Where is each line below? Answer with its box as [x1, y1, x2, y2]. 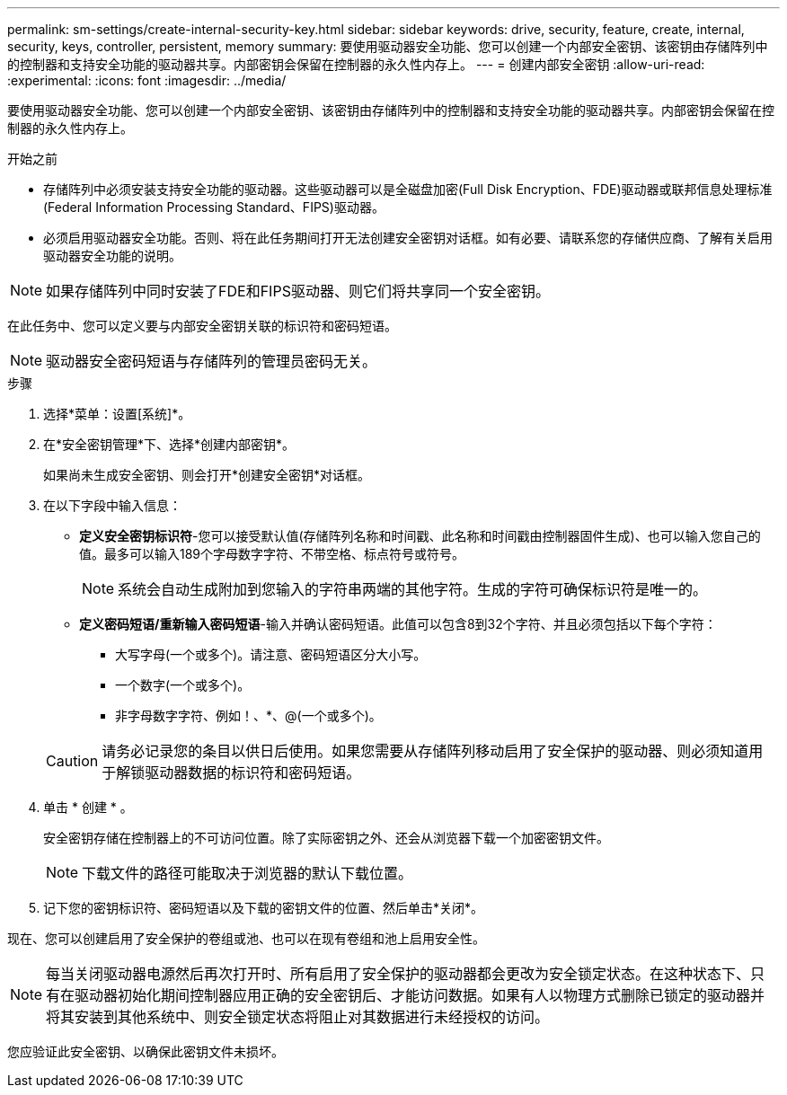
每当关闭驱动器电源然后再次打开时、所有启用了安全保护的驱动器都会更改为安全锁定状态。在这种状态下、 [46, 965, 751, 983]
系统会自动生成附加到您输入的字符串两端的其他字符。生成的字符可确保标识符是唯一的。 [118, 580, 708, 598]
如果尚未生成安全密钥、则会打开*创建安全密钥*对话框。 [43, 467, 371, 482]
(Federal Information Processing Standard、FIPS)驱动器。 [43, 199, 385, 215]
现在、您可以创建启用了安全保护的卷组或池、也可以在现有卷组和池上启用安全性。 [7, 931, 485, 946]
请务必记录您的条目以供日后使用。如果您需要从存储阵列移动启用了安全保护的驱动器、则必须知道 [102, 742, 749, 760]
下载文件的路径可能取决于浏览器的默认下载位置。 [82, 864, 413, 882]
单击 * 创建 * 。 [43, 799, 133, 815]
